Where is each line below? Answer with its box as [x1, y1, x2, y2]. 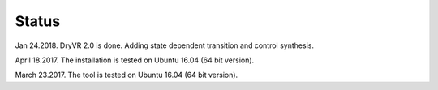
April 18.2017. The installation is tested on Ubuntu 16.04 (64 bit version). [15, 55, 255, 65]
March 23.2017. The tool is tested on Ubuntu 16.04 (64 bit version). [15, 70, 238, 80]
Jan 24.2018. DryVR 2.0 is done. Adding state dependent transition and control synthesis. [15, 41, 314, 50]
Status [15, 12, 61, 30]
